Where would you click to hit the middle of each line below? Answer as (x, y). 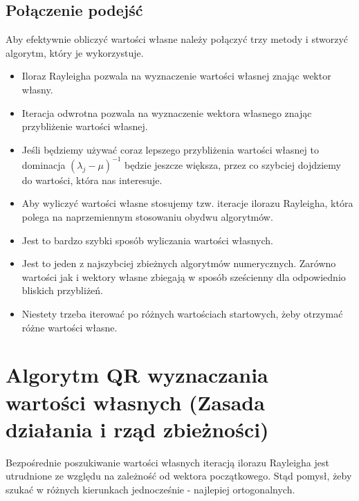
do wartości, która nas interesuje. (92, 180)
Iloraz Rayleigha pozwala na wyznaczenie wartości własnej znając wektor (176, 76)
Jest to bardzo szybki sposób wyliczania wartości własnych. (147, 240)
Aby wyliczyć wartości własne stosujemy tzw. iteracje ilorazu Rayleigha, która (187, 203)
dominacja (44, 164)
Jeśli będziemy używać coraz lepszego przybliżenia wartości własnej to (170, 149)
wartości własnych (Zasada (135, 402)
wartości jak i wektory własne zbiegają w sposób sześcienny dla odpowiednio (184, 276)
